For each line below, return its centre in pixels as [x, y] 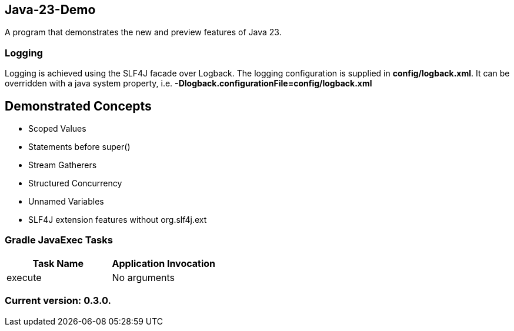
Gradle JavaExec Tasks [59, 240]
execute [24, 277]
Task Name [58, 263]
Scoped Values [57, 129]
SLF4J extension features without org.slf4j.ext [118, 220]
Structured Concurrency [75, 183]
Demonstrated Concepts [78, 106]
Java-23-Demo [50, 10]
